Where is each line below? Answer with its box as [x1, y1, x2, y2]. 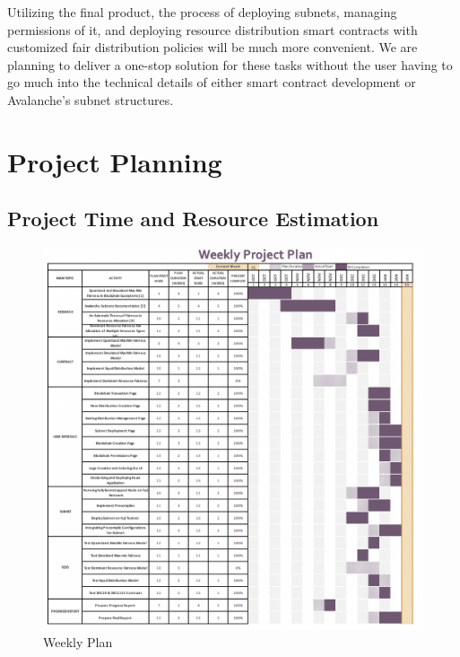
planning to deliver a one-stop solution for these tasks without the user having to [7, 55, 453, 74]
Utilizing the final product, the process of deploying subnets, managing [7, 3, 397, 21]
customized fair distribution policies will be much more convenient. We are [7, 38, 418, 57]
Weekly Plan [43, 633, 113, 652]
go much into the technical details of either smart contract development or [7, 73, 416, 92]
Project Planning [7, 143, 222, 180]
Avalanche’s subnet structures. [7, 90, 174, 109]
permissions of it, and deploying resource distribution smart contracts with [7, 20, 418, 39]
